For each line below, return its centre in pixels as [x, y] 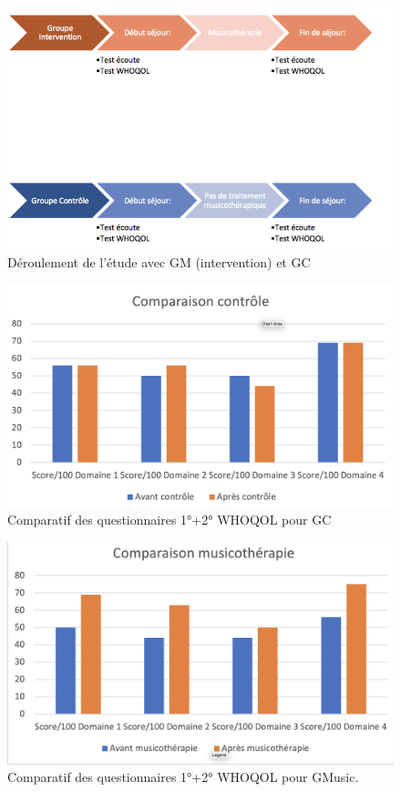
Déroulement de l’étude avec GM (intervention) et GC [159, 262]
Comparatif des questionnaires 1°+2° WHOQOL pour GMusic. [183, 777]
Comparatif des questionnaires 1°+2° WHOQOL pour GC [170, 520]
